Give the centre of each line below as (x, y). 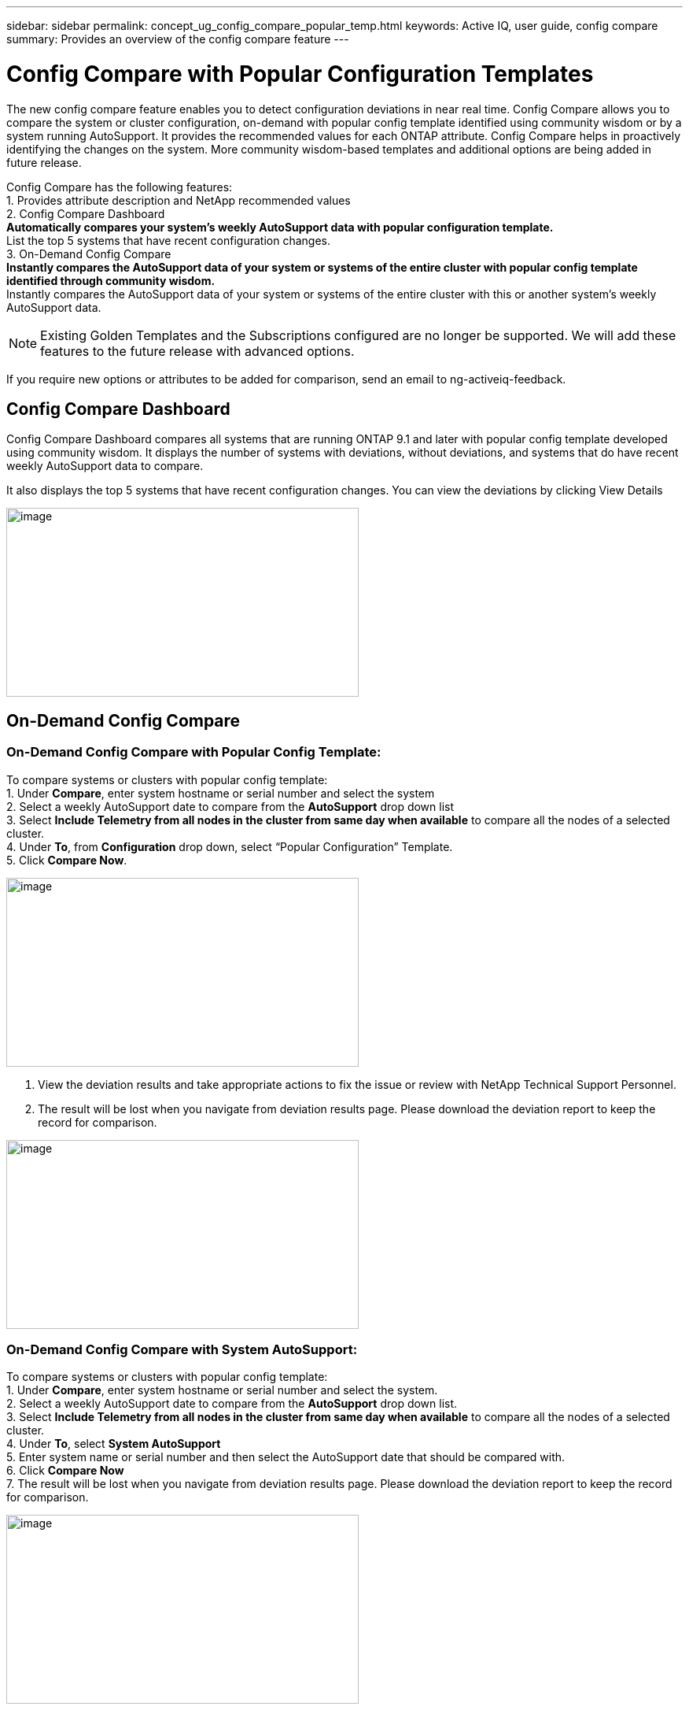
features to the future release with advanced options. (197, 351)
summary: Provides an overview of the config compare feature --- (178, 39)
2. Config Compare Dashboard (86, 213)
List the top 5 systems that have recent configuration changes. (169, 240)
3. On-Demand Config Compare (89, 254)
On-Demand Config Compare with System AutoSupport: (182, 1349)
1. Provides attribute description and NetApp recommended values (179, 200)
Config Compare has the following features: (120, 187)
